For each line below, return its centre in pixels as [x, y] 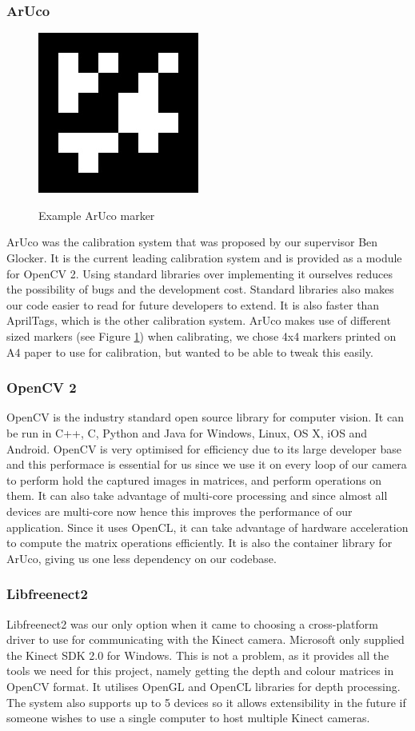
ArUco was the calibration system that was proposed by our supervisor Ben [192, 242]
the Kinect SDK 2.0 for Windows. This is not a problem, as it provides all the [198, 655]
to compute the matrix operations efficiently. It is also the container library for [200, 543]
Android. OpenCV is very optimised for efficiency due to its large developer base [204, 448]
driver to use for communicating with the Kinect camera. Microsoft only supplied [206, 639]
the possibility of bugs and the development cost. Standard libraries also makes [200, 289]
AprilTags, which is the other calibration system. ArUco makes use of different [199, 320]
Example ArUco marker [97, 215]
